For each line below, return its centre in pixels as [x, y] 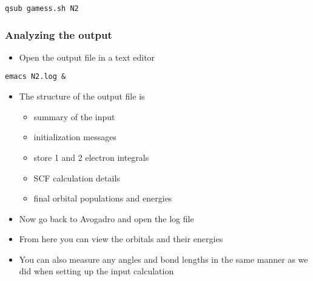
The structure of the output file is [82, 96]
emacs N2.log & [35, 77]
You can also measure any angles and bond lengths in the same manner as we [163, 259]
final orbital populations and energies [103, 198]
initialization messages [75, 137]
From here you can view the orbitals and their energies [121, 239]
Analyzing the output [59, 34]
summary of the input [74, 116]
